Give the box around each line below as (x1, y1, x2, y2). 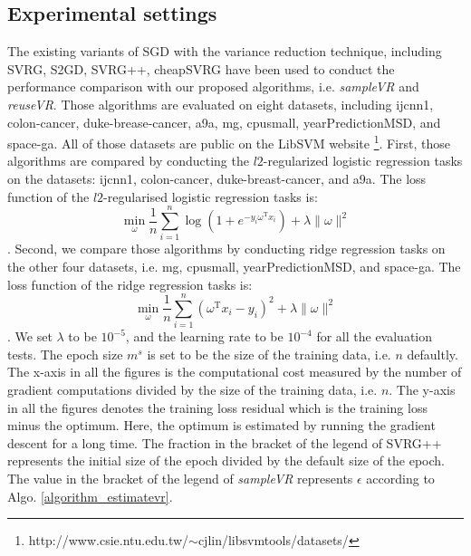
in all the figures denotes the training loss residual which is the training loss (7, 398, 428, 417)
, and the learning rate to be (125, 327, 284, 346)
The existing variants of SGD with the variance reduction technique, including (7, 42, 442, 61)
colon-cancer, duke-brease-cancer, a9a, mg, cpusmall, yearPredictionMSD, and (7, 112, 441, 131)
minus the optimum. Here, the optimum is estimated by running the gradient (7, 416, 436, 435)
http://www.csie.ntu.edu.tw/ (28, 531, 189, 550)
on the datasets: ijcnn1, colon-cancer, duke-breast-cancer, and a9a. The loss (7, 169, 427, 188)
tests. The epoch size (7, 344, 123, 363)
